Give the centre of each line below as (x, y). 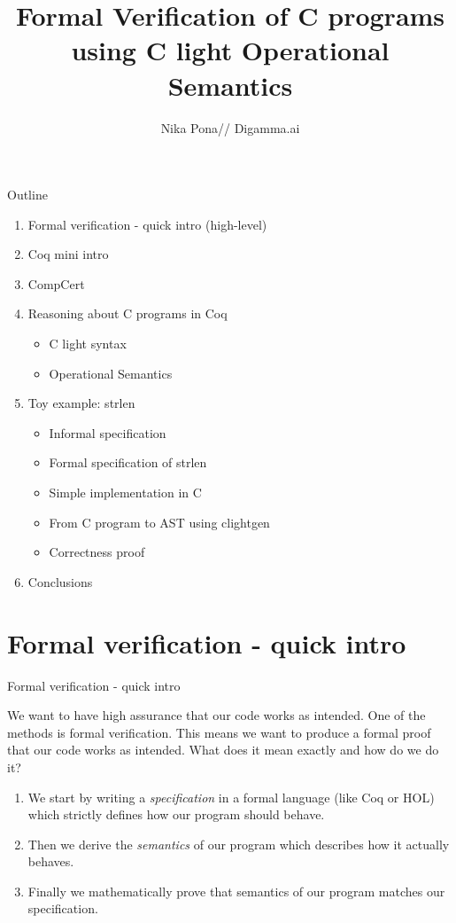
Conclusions (60, 581)
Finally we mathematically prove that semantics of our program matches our (236, 891)
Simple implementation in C (125, 493)
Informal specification (108, 432)
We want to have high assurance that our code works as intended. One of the (216, 715)
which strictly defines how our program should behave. (176, 814)
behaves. (51, 861)
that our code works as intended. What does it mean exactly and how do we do (223, 750)
